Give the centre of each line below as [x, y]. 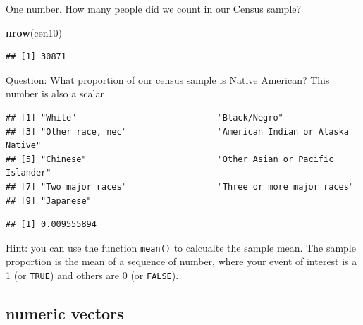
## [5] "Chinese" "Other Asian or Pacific [170, 159]
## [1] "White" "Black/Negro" [144, 117]
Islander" [29, 173]
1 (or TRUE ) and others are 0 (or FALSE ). [92, 275]
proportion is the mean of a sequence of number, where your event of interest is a [181, 261]
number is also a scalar [55, 93]
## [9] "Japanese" [49, 201]
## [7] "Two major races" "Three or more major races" [180, 186]
